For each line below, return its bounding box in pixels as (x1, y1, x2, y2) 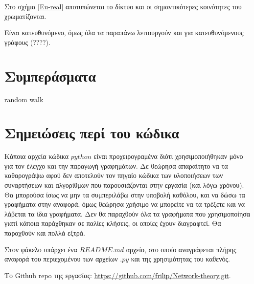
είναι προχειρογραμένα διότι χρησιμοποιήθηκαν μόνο (93, 151, 243, 161)
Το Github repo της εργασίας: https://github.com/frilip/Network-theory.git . (4, 270, 231, 280)
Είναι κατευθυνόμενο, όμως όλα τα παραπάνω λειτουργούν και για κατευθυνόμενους (4, 27, 244, 38)
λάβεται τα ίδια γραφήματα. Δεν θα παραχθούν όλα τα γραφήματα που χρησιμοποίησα (4, 208, 251, 218)
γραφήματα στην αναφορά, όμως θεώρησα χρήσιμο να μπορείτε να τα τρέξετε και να (4, 199, 245, 209)
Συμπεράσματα (4, 66, 96, 86)
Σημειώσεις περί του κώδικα (4, 123, 180, 143)
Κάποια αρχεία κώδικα (4, 151, 69, 161)
